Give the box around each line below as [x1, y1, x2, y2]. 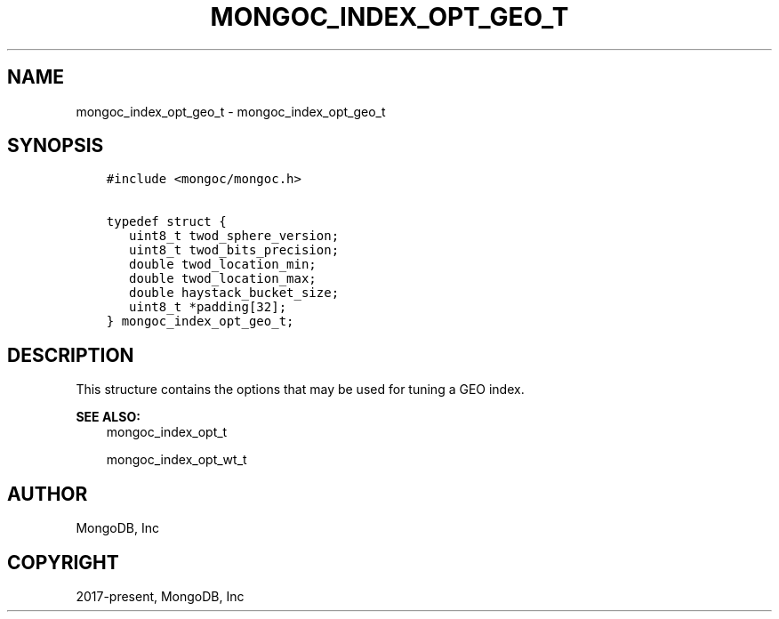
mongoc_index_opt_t [106, 424, 228, 440]
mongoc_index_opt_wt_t [106, 452, 247, 468]
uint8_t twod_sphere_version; [129, 229, 340, 244]
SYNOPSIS [7, 134, 104, 157]
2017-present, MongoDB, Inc [76, 588, 245, 604]
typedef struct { [106, 214, 227, 229]
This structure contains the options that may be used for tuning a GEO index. [76, 382, 525, 398]
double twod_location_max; [129, 271, 317, 286]
